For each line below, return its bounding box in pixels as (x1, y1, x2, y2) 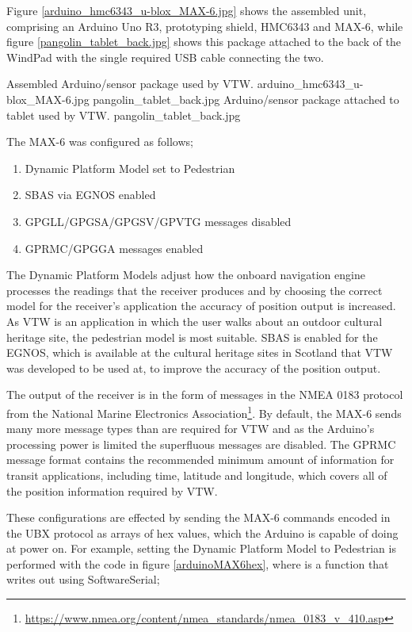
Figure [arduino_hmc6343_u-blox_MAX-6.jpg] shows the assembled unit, (6, 2, 367, 18)
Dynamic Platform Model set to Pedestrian (25, 159, 235, 176)
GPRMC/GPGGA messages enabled (25, 239, 204, 256)
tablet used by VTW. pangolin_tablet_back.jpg (6, 106, 241, 123)
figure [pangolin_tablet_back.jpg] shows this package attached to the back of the (6, 33, 402, 50)
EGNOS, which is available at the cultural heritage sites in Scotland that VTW (6, 344, 393, 361)
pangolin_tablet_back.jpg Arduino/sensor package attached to (93, 90, 399, 107)
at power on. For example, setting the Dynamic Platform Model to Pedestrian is (6, 540, 396, 557)
